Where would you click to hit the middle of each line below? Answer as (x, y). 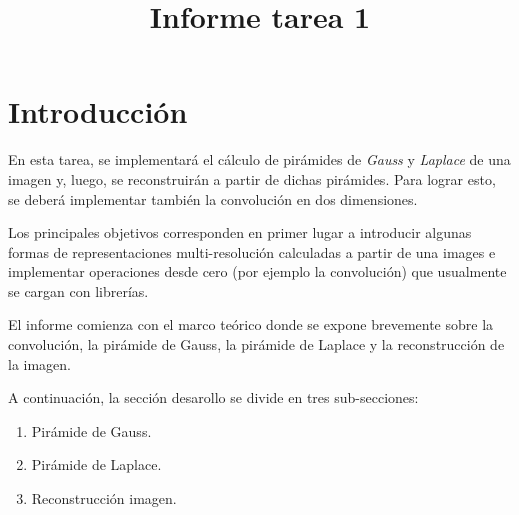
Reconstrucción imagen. (104, 498)
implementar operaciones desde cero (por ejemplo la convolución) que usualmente (257, 271)
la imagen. (39, 363)
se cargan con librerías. (78, 290)
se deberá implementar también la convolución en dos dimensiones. (213, 198)
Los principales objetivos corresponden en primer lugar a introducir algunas (240, 232)
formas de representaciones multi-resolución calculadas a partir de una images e (252, 251)
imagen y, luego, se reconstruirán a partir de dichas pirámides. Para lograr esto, (252, 178)
